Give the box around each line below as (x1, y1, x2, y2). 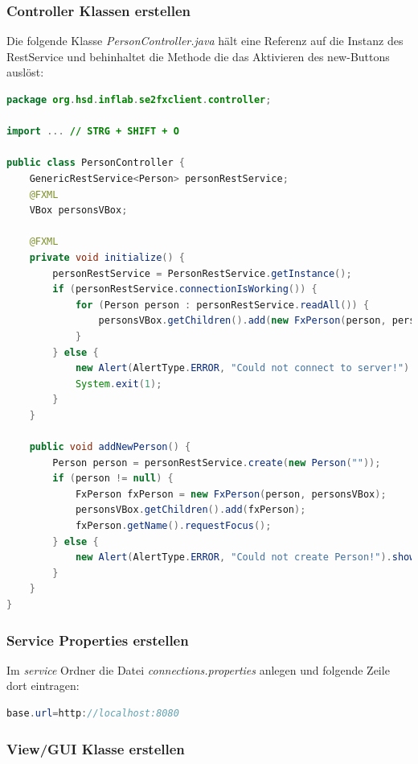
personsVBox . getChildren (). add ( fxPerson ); (75, 504, 306, 516)
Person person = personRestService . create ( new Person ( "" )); (52, 456, 381, 469)
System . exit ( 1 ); (75, 378, 162, 390)
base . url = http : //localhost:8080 (6, 708, 179, 719)
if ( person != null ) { (52, 473, 174, 485)
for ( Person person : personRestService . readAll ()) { (75, 299, 370, 311)
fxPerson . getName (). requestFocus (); (75, 520, 272, 532)
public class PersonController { (6, 157, 185, 169)
